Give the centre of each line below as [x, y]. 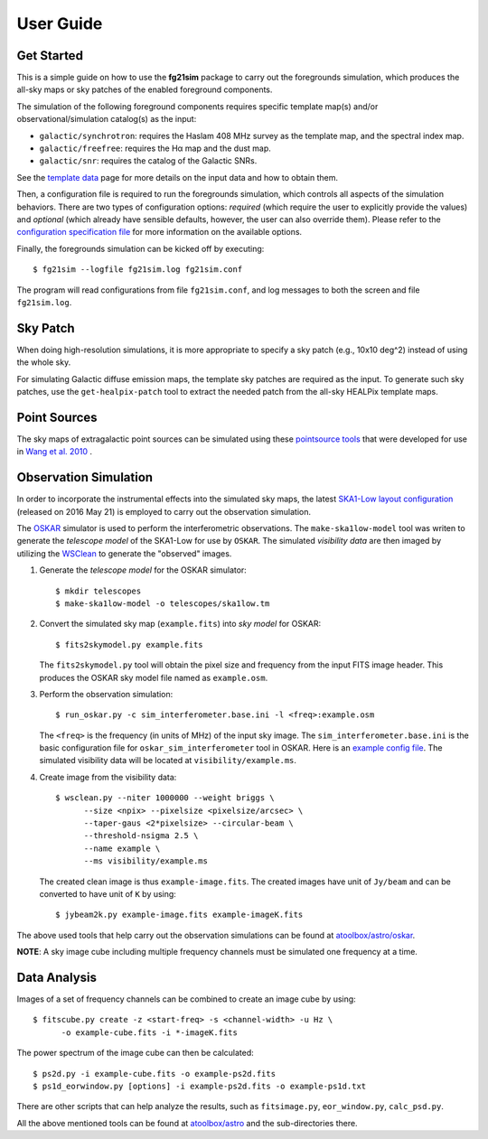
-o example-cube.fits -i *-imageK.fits [150, 1032]
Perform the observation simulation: [106, 694]
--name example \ [122, 848]
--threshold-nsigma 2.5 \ [141, 836]
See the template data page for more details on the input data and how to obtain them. [178, 177]
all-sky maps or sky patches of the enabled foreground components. [145, 89]
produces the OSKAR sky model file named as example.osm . [154, 677]
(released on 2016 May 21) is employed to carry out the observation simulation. [164, 511]
